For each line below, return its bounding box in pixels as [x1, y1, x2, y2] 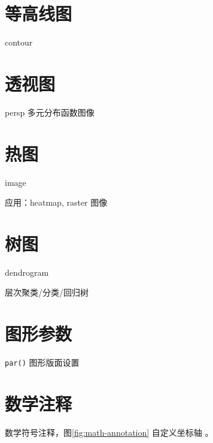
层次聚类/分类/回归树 [5, 286, 89, 299]
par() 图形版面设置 [5, 356, 80, 369]
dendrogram [5, 266, 49, 278]
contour [5, 36, 33, 49]
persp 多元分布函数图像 [5, 106, 95, 118]
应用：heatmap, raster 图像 [5, 196, 108, 209]
